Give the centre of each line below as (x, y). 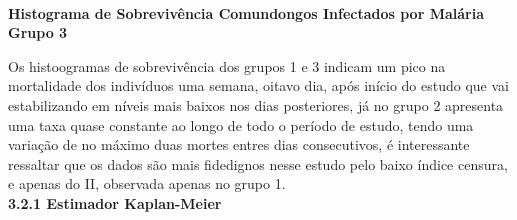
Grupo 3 (38, 32)
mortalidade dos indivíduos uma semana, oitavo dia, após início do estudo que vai (258, 85)
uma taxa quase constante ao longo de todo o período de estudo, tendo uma (241, 124)
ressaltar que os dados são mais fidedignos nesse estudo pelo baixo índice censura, (258, 163)
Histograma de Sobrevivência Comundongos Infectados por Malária (246, 12)
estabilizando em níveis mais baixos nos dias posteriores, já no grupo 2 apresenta (256, 104)
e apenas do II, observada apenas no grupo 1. (147, 183)
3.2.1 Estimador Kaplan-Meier (115, 202)
